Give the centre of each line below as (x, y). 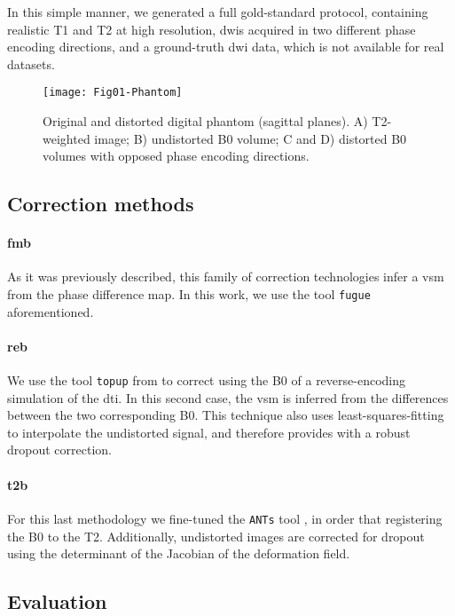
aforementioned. (51, 311)
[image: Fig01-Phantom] (113, 93)
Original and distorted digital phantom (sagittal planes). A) (205, 121)
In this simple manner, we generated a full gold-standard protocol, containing (218, 12)
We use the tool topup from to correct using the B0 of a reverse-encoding (206, 380)
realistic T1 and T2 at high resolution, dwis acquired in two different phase (212, 29)
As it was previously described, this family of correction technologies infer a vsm (226, 276)
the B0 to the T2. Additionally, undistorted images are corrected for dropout (216, 536)
